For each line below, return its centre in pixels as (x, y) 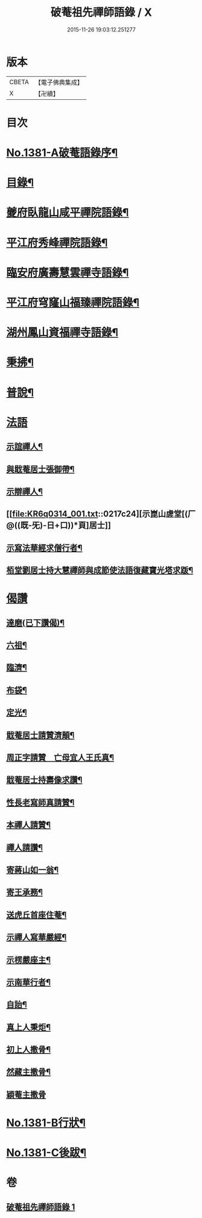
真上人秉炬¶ (29, 1027)
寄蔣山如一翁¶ (33, 870)
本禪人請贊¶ (29, 825)
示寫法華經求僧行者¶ (44, 548)
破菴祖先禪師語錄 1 (41, 1207)
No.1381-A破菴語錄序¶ (62, 153)
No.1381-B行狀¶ (46, 1123)
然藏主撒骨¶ (29, 1072)
